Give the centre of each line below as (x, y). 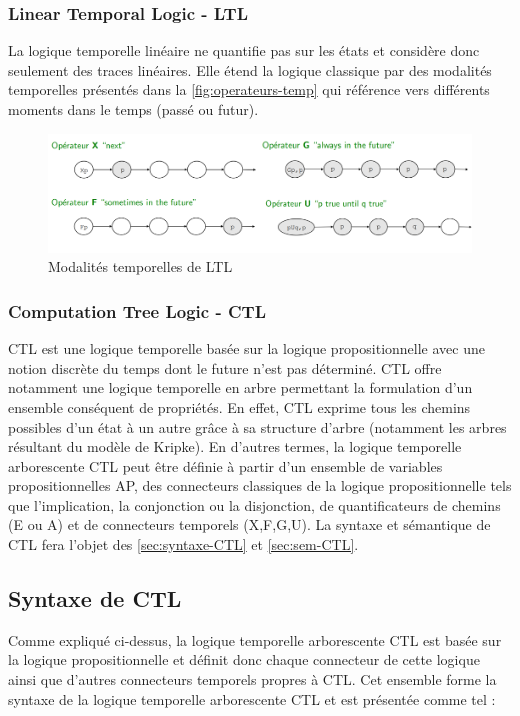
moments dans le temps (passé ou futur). (133, 109)
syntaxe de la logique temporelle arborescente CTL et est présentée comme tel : (252, 698)
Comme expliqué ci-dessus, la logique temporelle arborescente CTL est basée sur (255, 639)
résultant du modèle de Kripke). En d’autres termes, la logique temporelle (235, 446)
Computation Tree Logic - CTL (137, 310)
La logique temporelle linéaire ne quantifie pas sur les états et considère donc (244, 50)
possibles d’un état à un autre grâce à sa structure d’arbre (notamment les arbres (257, 426)
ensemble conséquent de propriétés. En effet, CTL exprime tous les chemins (239, 406)
